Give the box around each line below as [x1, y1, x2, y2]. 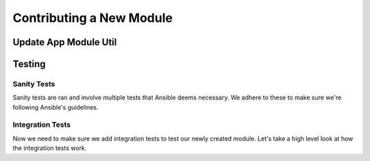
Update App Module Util [12, 36, 117, 48]
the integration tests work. [12, 144, 87, 152]
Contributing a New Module [12, 10, 173, 25]
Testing [12, 58, 46, 70]
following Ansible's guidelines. [12, 103, 99, 111]
